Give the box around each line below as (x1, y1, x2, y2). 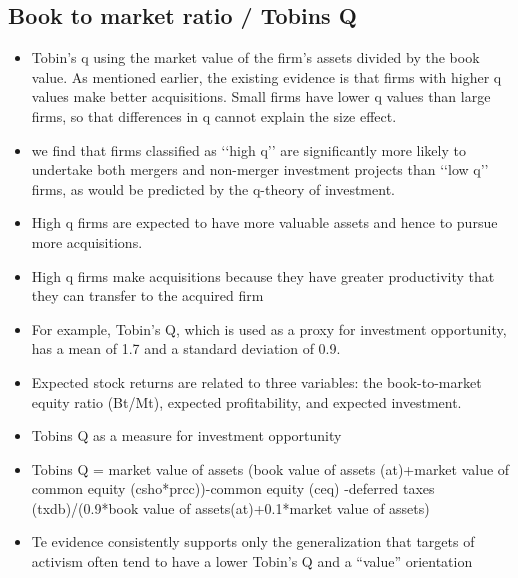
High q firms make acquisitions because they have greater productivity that (31, 265, 495, 286)
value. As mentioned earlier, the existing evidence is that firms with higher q (31, 66, 502, 87)
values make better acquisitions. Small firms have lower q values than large (31, 86, 491, 107)
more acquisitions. (31, 231, 143, 252)
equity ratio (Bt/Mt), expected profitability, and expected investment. (31, 391, 462, 412)
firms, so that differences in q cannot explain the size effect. (31, 105, 397, 126)
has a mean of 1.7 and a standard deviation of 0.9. (31, 338, 341, 359)
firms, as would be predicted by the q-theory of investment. (31, 178, 395, 199)
